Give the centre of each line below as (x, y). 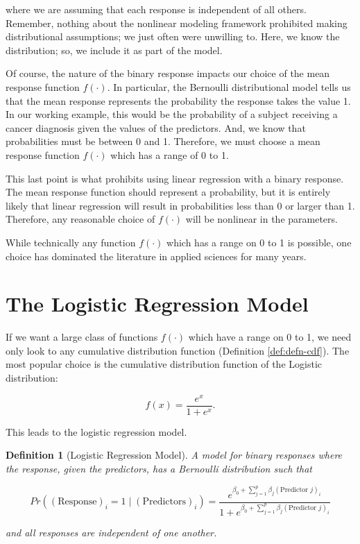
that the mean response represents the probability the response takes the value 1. (178, 100)
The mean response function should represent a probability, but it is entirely (168, 192)
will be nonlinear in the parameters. (262, 219)
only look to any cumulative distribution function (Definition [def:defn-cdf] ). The (178, 350)
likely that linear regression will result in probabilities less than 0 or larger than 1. (180, 205)
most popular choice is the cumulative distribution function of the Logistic (164, 364)
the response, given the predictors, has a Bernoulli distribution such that (159, 468)
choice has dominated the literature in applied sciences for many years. (156, 256)
